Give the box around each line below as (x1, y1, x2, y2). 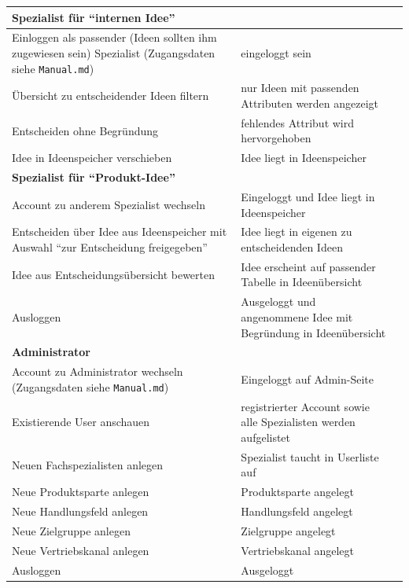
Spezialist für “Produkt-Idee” (12, 169, 175, 186)
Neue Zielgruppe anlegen (12, 522, 131, 538)
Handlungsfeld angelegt (241, 503, 353, 519)
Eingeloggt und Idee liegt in (241, 189, 375, 204)
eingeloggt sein (241, 44, 311, 61)
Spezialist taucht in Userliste (241, 448, 379, 465)
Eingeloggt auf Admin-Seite (241, 371, 374, 388)
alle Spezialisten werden (241, 413, 356, 430)
